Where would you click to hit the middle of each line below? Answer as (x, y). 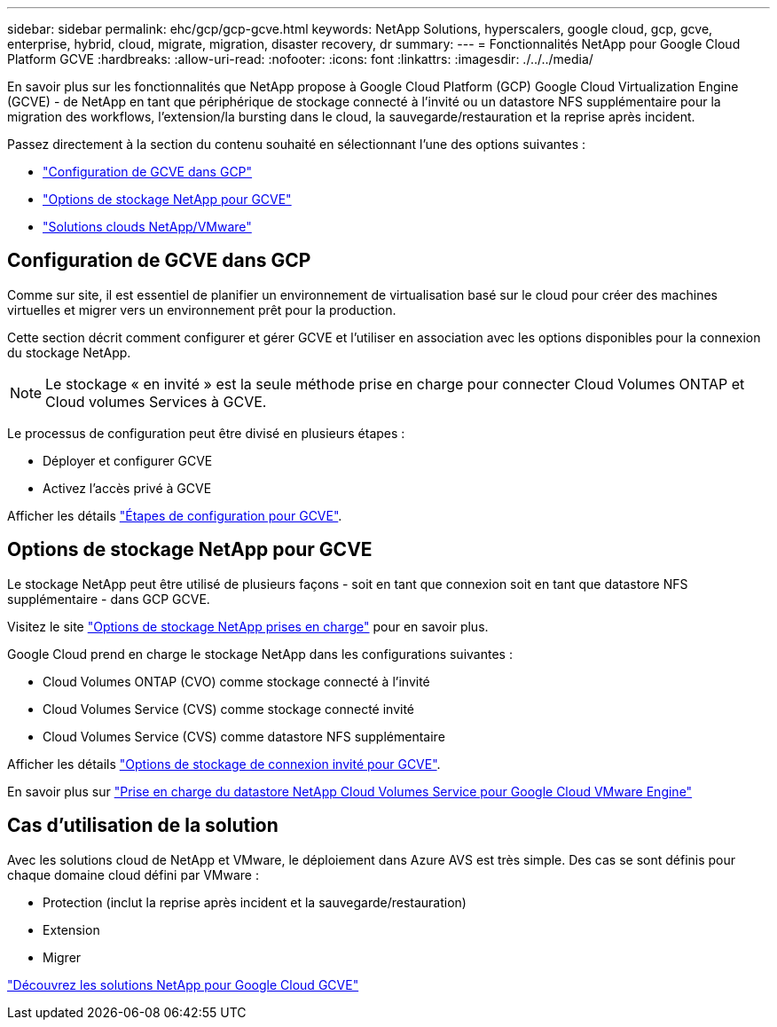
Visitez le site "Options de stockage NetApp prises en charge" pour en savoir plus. (248, 626)
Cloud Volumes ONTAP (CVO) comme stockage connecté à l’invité (236, 681)
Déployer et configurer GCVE (128, 460)
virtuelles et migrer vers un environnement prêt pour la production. (202, 310)
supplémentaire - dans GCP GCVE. (109, 599)
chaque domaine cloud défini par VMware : (133, 874)
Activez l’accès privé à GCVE (127, 488)
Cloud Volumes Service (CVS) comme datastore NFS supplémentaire (244, 736)
